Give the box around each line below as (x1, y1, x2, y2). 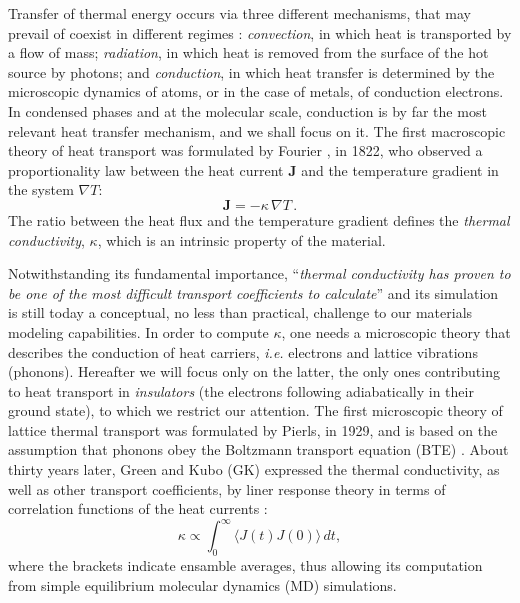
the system (8, 179, 74, 200)
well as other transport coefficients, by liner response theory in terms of (8, 478, 446, 499)
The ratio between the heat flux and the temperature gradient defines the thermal (8, 209, 510, 230)
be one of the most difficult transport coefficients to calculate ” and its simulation (8, 282, 499, 303)
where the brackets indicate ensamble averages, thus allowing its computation (8, 555, 483, 576)
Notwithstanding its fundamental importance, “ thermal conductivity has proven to (8, 263, 511, 284)
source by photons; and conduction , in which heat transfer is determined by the (8, 61, 495, 82)
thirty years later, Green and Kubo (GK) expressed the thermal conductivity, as (8, 459, 500, 480)
